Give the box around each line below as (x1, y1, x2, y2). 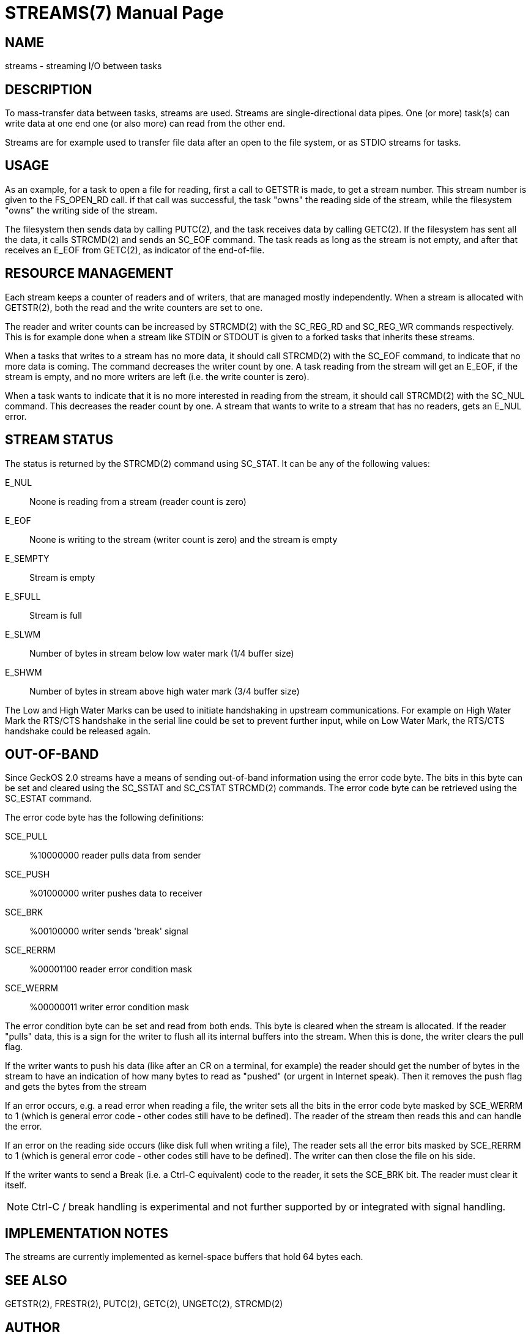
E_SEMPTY (5, 553, 50, 564)
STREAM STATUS (5, 432, 114, 448)
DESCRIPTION (5, 81, 92, 97)
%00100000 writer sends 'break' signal (29, 926, 188, 937)
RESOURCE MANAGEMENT (5, 266, 174, 281)
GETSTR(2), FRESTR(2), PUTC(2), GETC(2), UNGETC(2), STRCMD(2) (5, 1299, 283, 1310)
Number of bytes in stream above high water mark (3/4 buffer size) (29, 685, 300, 696)
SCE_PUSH (5, 869, 50, 880)
